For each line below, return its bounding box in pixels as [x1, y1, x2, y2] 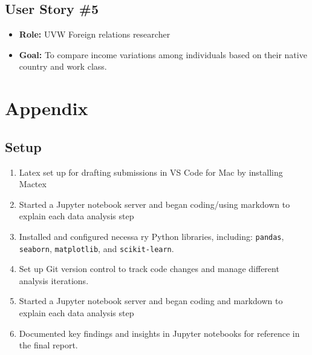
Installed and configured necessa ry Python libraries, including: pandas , [19, 230, 284, 242]
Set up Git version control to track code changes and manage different [19, 262, 279, 275]
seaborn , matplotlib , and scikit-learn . [19, 242, 174, 254]
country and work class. [19, 60, 107, 73]
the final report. [19, 339, 78, 351]
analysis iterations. [19, 274, 89, 287]
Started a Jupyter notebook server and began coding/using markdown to [19, 197, 290, 210]
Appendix [5, 96, 88, 121]
